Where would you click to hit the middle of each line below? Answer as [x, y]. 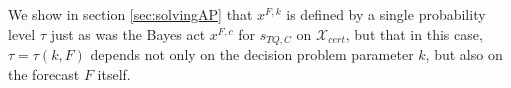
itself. [114, 73]
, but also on [464, 54]
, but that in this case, [414, 33]
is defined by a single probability [386, 14]
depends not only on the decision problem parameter [252, 54]
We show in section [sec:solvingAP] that [130, 14]
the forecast [44, 73]
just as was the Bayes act [128, 33]
